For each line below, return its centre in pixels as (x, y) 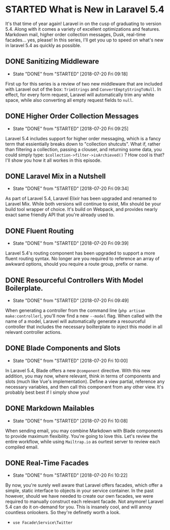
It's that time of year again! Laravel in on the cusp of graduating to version (83, 24)
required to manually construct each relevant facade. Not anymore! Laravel (84, 502)
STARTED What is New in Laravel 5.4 (85, 9)
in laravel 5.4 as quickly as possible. (43, 45)
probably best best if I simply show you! (47, 392)
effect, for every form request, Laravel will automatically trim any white (80, 94)
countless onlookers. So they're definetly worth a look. (63, 513)
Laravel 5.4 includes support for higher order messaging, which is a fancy (83, 138)
